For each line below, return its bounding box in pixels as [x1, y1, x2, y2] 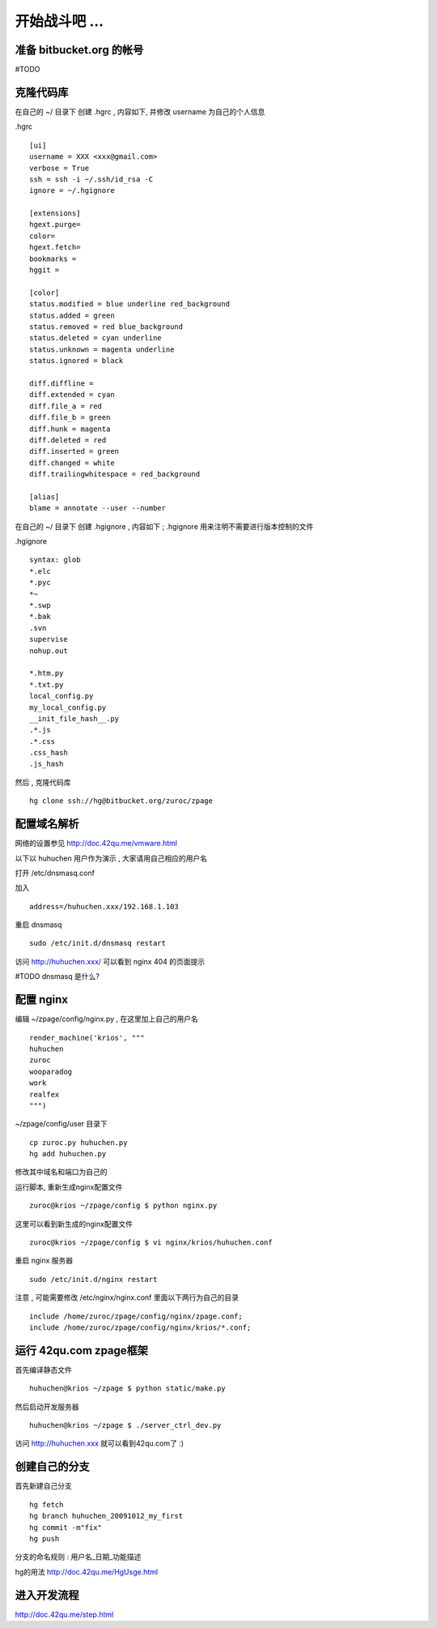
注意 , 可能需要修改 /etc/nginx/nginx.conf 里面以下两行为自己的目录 [15, 1293, 239, 1302]
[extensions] [29, 209, 81, 218]
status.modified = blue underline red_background [29, 300, 231, 309]
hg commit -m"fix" [29, 1523, 103, 1532]
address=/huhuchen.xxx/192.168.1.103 [29, 902, 180, 911]
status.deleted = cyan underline [29, 333, 162, 343]
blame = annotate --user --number [29, 503, 166, 513]
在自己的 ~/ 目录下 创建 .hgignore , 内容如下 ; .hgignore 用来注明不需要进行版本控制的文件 [15, 521, 314, 531]
